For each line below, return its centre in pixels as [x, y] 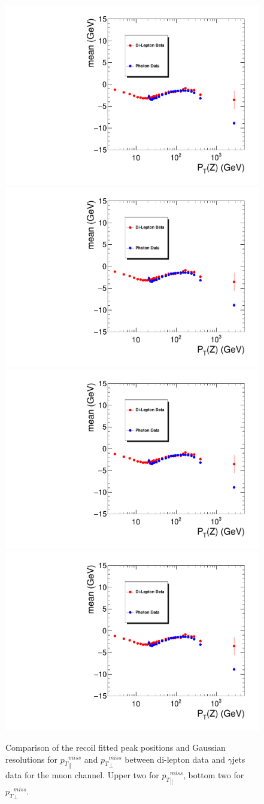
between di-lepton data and [175, 759]
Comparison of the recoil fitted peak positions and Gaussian [116, 747]
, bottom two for [214, 775]
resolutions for [31, 759]
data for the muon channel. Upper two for [82, 775]
